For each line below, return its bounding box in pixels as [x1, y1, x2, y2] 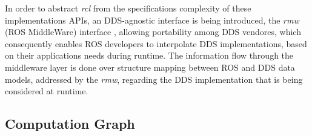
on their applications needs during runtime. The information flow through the [5, 49, 294, 62]
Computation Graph [5, 114, 135, 133]
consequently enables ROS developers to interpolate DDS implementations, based [5, 37, 307, 50]
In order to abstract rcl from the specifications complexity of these [5, 2, 251, 14]
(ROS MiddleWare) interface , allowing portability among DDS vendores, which [5, 25, 301, 38]
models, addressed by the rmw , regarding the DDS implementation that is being [5, 73, 303, 85]
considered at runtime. [5, 85, 88, 97]
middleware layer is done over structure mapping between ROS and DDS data [5, 60, 295, 73]
